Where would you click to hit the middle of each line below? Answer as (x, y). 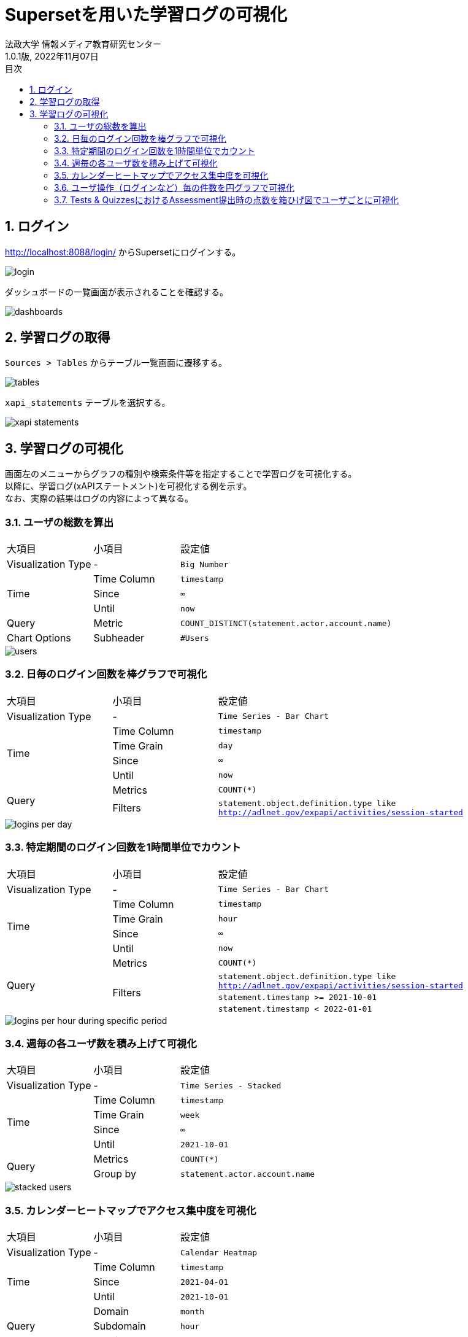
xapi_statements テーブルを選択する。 (88, 403)
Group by (115, 1174)
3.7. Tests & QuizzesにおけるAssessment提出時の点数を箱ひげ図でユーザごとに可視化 (227, 200)
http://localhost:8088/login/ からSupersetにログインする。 (123, 252)
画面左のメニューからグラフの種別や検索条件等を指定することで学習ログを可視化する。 (181, 474)
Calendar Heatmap (219, 1252)
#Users (194, 638)
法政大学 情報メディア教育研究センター (83, 44)
